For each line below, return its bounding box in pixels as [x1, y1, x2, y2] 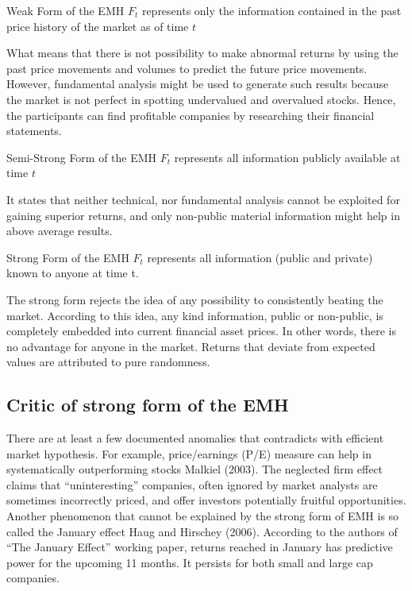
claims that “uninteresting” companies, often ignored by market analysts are [6, 476, 378, 492]
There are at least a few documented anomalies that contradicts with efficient [6, 430, 384, 446]
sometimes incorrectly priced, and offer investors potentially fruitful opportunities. [6, 492, 406, 508]
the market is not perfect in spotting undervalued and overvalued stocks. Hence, [6, 91, 396, 107]
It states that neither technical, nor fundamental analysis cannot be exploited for [6, 191, 400, 207]
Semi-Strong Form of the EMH [6, 149, 157, 165]
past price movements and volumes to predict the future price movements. [6, 60, 368, 76]
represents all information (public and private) [147, 249, 373, 265]
